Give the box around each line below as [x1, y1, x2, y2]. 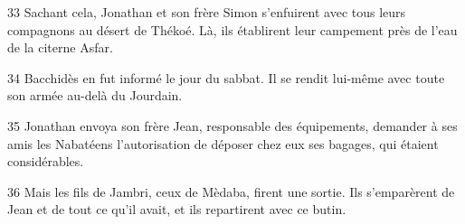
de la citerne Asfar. [7, 38, 113, 57]
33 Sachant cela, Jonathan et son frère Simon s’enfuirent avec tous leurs [7, 3, 406, 21]
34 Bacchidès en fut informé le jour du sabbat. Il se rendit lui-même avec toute [7, 68, 445, 87]
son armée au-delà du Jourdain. [7, 86, 183, 105]
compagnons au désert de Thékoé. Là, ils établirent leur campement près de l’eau [7, 20, 458, 39]
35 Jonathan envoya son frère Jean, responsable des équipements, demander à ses [7, 116, 458, 135]
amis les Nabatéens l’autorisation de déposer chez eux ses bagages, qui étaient [7, 134, 439, 153]
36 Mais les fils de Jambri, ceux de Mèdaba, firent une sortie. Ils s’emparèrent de [7, 182, 455, 201]
